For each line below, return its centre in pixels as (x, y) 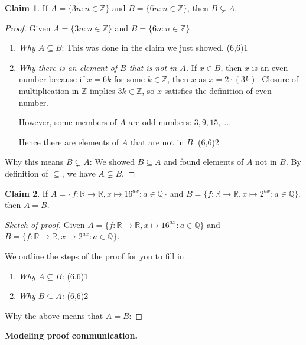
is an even (270, 67)
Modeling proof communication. (71, 335)
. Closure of (278, 79)
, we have (79, 173)
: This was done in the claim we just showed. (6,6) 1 (155, 48)
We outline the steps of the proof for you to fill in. (96, 256)
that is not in (153, 67)
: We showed (112, 162)
